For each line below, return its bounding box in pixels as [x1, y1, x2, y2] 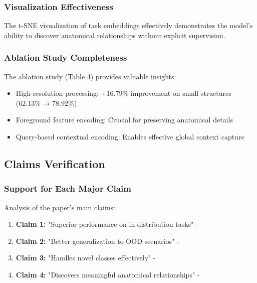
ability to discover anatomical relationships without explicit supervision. [4, 30, 225, 40]
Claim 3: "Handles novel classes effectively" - [16, 252, 156, 263]
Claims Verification [4, 156, 105, 171]
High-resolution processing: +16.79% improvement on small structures [16, 88, 231, 98]
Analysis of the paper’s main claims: [4, 202, 116, 212]
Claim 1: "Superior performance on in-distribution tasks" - [16, 219, 198, 229]
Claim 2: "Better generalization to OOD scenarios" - [16, 235, 179, 246]
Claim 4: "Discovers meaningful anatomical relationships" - [16, 269, 200, 279]
